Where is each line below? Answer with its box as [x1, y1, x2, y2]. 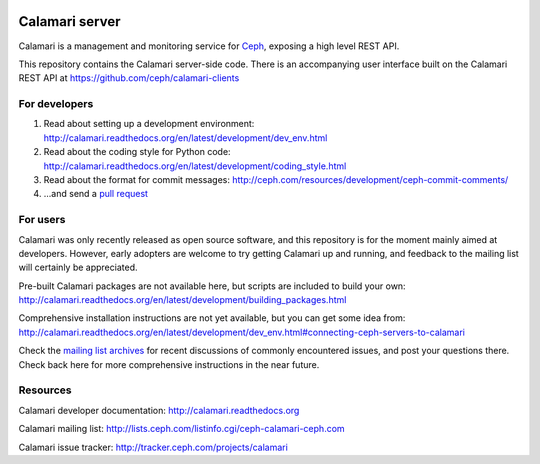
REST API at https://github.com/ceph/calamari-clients [18, 72, 240, 84]
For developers [18, 97, 94, 111]
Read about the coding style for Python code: [43, 146, 231, 158]
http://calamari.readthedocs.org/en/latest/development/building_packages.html [18, 294, 347, 306]
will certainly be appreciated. [18, 261, 138, 274]
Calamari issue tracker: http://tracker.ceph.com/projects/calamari [18, 441, 289, 453]
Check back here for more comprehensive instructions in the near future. [18, 358, 320, 370]
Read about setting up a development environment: [43, 118, 255, 130]
